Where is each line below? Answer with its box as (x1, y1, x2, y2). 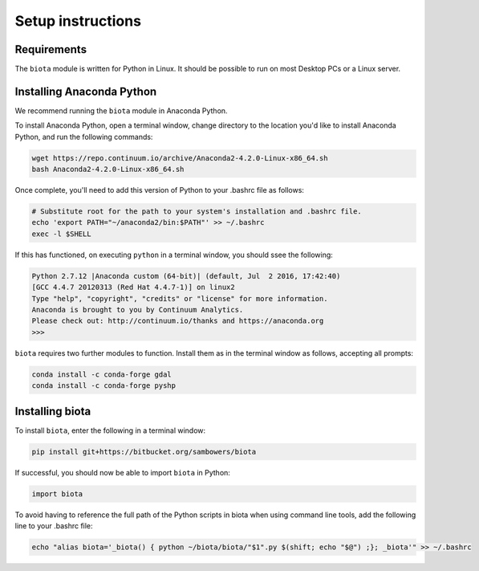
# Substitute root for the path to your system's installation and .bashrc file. (31, 207, 363, 216)
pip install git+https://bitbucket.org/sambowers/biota (31, 447, 257, 456)
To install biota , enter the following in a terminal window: (14, 426, 206, 435)
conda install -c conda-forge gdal (31, 369, 172, 379)
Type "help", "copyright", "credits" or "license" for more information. (31, 294, 328, 303)
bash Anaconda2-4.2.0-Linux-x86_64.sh (31, 165, 185, 174)
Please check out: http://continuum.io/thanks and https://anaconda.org (31, 316, 324, 325)
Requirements (14, 43, 87, 56)
